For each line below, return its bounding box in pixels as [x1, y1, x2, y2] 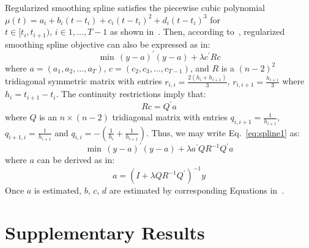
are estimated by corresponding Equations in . [109, 184, 285, 197]
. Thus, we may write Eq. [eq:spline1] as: [146, 126, 300, 139]
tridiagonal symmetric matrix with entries [5, 75, 162, 87]
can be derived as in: [37, 153, 115, 166]
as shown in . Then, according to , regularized [110, 25, 285, 38]
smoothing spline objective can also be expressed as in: [5, 37, 210, 50]
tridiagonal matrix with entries [112, 111, 228, 123]
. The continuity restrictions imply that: [56, 87, 206, 100]
